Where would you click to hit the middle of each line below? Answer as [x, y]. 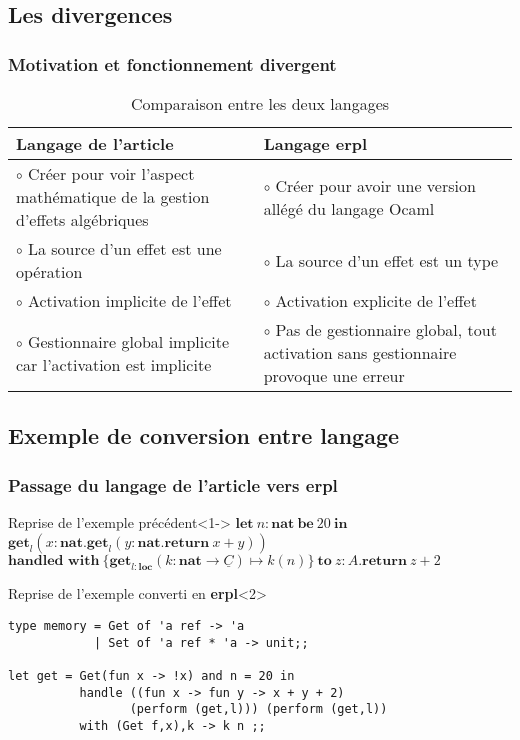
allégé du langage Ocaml [349, 208]
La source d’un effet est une [124, 248]
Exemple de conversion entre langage [204, 435]
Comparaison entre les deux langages [260, 103]
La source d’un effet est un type [387, 260]
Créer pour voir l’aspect [111, 173]
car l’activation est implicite [114, 364]
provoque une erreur [334, 375]
